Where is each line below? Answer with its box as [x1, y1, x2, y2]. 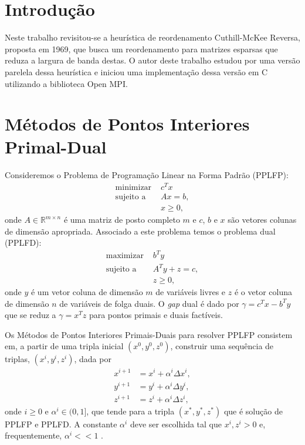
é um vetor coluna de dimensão [30, 286, 143, 298]
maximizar [106, 252, 144, 260]
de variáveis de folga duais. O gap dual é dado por [59, 297, 239, 309]
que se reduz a [5, 309, 56, 321]
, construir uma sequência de [170, 340, 274, 352]
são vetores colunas [228, 213, 297, 226]
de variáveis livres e [155, 286, 226, 298]
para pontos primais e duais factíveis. [89, 309, 223, 321]
